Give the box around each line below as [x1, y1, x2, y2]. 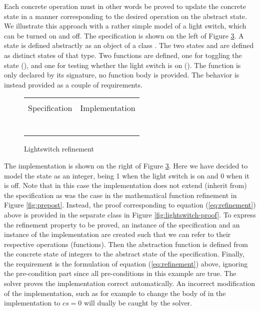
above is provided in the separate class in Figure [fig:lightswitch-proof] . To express [4, 209, 256, 219]
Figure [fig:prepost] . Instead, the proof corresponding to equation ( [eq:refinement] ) [4, 199, 256, 210]
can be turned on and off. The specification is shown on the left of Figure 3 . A [4, 30, 244, 40]
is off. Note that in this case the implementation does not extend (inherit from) [4, 180, 247, 190]
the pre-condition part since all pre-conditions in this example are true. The [4, 268, 236, 278]
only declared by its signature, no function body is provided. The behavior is [4, 69, 239, 80]
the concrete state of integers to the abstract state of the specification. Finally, [4, 248, 244, 259]
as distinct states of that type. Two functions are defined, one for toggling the [4, 49, 242, 60]
